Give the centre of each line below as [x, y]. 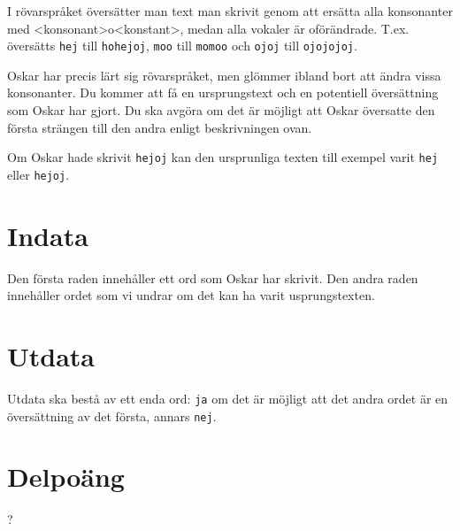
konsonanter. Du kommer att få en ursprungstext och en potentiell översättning [223, 92]
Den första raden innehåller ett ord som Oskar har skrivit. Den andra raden [213, 277]
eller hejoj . [38, 174]
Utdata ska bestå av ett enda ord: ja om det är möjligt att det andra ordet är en [228, 398]
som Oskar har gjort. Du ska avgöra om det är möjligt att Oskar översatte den [221, 110]
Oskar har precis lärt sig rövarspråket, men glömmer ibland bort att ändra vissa [224, 75]
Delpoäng [66, 477]
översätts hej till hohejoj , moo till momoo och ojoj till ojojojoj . [182, 46]
